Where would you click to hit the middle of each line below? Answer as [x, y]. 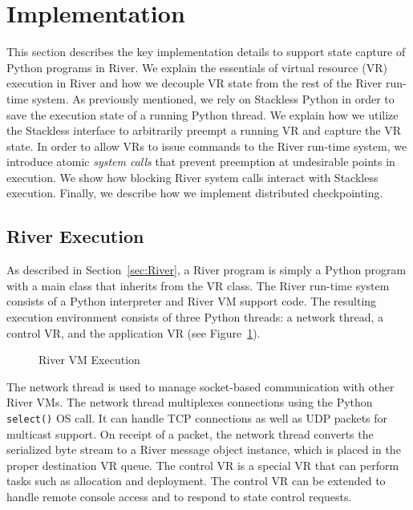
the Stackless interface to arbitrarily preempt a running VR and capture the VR [204, 130]
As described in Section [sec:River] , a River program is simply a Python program [206, 270]
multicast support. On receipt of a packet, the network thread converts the [190, 433]
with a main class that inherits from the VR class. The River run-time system [198, 285]
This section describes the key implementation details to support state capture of [206, 52]
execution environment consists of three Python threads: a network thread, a [195, 317]
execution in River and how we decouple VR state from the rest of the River [194, 83]
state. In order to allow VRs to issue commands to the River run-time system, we [207, 146]
